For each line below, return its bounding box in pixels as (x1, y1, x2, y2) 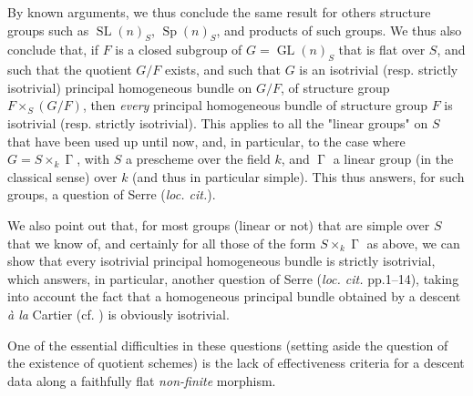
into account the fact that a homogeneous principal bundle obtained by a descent (7, 287, 461, 306)
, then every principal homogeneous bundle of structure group (82, 96, 428, 115)
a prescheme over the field (125, 149, 271, 168)
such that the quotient (7, 60, 132, 79)
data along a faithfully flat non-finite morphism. (7, 371, 276, 390)
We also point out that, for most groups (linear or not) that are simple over (7, 215, 430, 234)
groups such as (7, 20, 89, 39)
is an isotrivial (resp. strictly (299, 60, 458, 79)
